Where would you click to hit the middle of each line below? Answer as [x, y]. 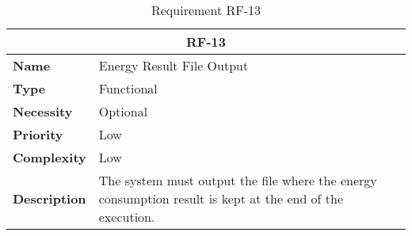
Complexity [50, 157]
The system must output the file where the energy [238, 180]
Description [50, 198]
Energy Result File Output [174, 65]
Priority [38, 134]
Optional [123, 111]
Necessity [43, 111]
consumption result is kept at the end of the [221, 198]
